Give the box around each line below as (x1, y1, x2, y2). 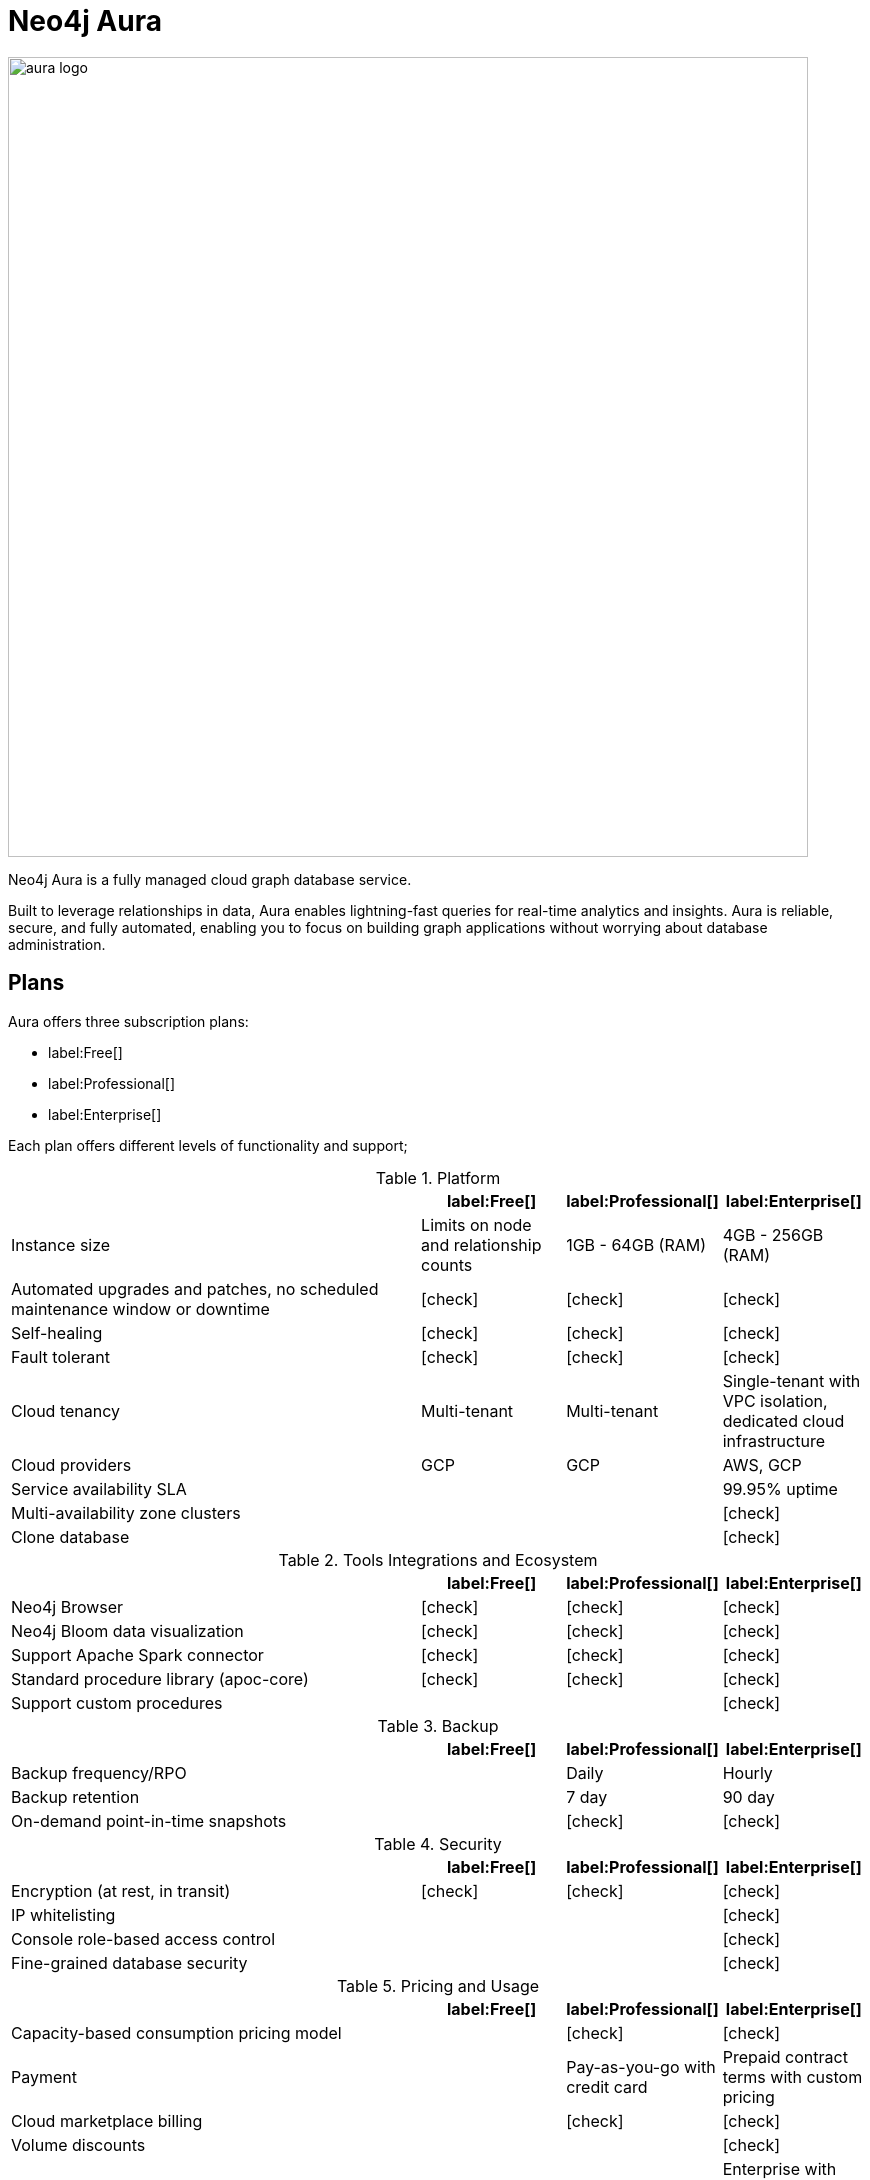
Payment (11, 2066, 77, 2087)
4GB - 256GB (722, 1224, 824, 1245)
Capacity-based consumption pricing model (11, 2022, 342, 2043)
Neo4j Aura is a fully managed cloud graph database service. (8, 870, 412, 888)
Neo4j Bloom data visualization (11, 1620, 244, 1641)
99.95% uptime (722, 1478, 838, 1499)
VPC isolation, (722, 1390, 828, 1411)
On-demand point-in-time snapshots (11, 1810, 287, 1831)
